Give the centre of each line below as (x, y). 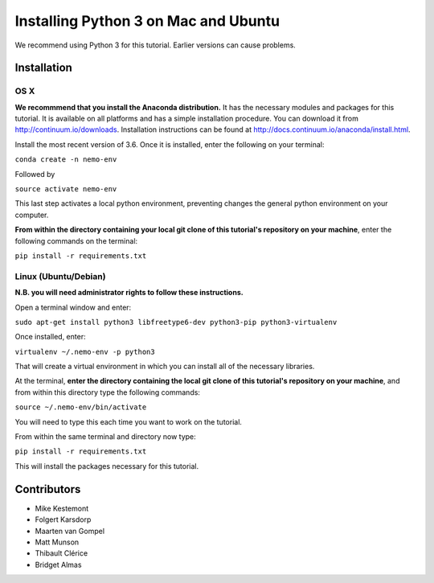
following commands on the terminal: (76, 240)
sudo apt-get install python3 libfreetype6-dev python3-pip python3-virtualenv (176, 322)
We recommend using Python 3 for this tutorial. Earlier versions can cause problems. (156, 45)
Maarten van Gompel (70, 531)
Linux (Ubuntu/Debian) (60, 276)
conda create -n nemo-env (66, 160)
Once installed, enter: (50, 337)
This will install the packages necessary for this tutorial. (107, 466)
